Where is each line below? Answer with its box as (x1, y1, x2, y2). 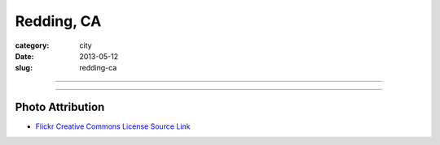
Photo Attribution (15, 100, 105, 114)
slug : (15, 63, 33, 73)
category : (15, 41, 50, 50)
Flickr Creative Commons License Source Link (35, 122, 191, 131)
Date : (15, 51, 34, 61)
